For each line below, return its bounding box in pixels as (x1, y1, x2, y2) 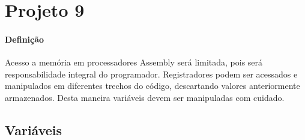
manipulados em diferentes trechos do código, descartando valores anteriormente (5, 79, 300, 92)
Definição (5, 32, 44, 45)
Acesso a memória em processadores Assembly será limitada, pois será (5, 56, 263, 68)
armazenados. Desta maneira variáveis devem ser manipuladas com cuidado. (5, 91, 285, 103)
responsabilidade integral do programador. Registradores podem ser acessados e (5, 67, 298, 80)
